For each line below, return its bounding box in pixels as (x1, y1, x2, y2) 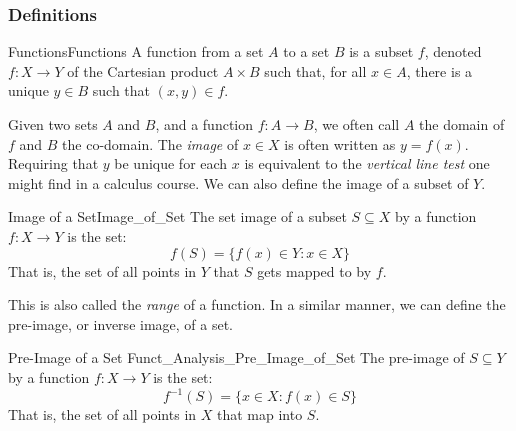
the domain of (419, 114, 505, 134)
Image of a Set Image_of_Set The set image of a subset (8, 206, 347, 227)
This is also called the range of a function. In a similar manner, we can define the (8, 294, 506, 315)
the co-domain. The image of (62, 133, 239, 154)
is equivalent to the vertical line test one (244, 153, 490, 174)
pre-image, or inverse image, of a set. (8, 313, 234, 334)
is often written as (284, 133, 396, 154)
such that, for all (264, 60, 367, 81)
